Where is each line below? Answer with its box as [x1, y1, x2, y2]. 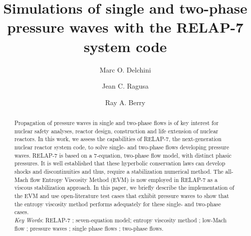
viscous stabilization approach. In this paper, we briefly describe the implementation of [14, 183, 234, 192]
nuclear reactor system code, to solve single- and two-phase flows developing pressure [14, 143, 229, 151]
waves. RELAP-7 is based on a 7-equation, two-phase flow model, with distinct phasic [14, 151, 232, 159]
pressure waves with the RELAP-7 [7, 17, 244, 37]
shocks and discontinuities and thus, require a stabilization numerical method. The [14, 167, 224, 176]
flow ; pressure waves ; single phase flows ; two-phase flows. [14, 224, 164, 232]
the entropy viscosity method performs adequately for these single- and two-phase [14, 200, 221, 208]
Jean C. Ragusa [101, 81, 149, 91]
